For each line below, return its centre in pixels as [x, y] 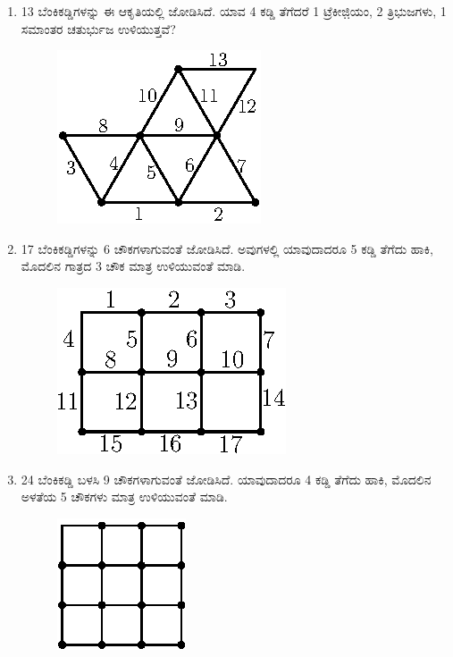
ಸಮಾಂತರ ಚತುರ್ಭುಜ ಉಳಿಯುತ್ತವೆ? [98, 28]
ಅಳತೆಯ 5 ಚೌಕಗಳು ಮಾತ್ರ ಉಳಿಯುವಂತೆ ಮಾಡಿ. [124, 497]
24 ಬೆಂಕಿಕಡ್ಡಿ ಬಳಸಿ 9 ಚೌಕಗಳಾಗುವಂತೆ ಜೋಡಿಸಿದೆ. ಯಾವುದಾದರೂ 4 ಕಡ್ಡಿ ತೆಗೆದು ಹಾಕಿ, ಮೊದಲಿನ [226, 479]
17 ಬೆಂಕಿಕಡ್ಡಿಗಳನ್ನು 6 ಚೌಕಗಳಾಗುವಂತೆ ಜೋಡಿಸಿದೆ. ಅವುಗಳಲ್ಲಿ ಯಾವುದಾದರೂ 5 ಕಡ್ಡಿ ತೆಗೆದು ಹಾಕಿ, [227, 248]
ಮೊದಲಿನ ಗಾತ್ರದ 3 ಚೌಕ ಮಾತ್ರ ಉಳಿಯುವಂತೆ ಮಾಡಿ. [133, 266]
